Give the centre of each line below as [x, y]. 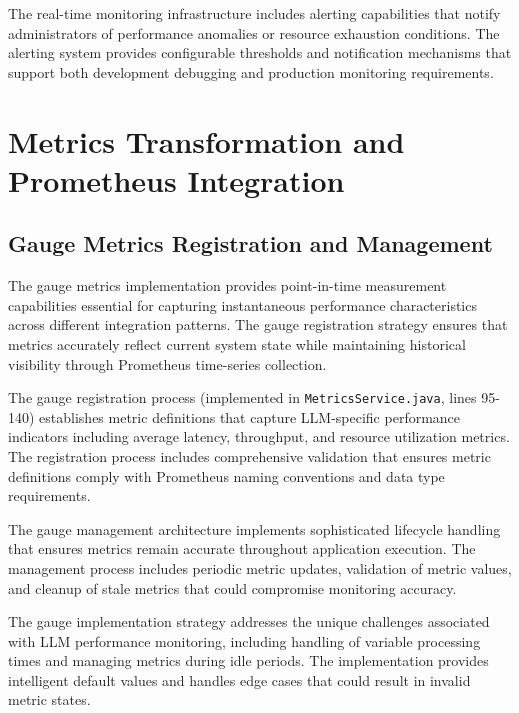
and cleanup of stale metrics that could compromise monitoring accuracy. [232, 587]
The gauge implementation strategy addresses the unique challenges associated [249, 621]
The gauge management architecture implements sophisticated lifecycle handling [254, 528]
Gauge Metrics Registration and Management [250, 243]
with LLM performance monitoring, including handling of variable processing [244, 640]
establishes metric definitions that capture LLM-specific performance [250, 416]
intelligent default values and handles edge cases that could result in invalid [239, 679]
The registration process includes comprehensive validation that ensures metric [249, 455]
